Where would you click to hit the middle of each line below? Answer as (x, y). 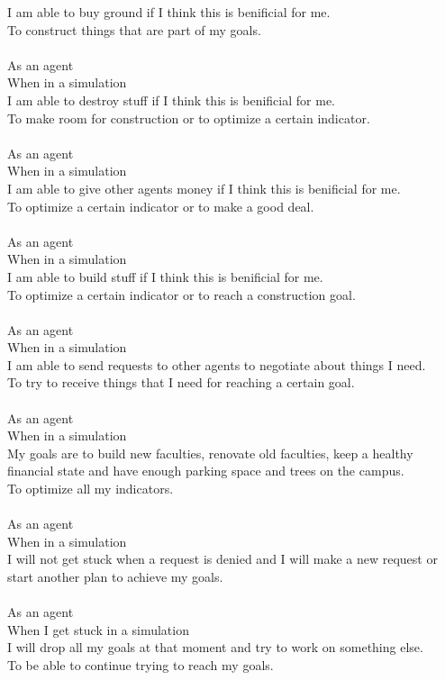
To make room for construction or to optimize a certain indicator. (189, 118)
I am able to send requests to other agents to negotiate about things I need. (217, 364)
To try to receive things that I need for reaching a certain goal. (181, 382)
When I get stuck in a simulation (98, 629)
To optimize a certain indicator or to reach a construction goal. (182, 294)
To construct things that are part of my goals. (134, 29)
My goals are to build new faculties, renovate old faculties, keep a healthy (210, 453)
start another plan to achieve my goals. (115, 576)
